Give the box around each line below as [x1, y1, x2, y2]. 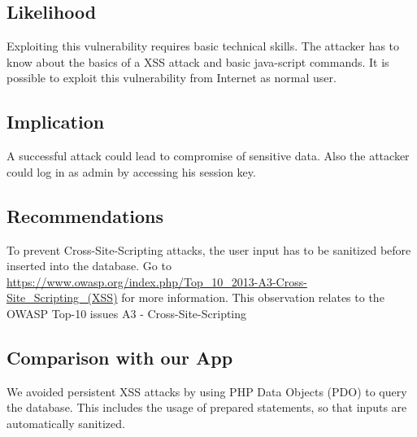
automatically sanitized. [7, 414, 125, 431]
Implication [7, 109, 105, 134]
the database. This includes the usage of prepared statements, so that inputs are [7, 399, 407, 416]
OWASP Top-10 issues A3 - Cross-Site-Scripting [7, 304, 247, 321]
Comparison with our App [7, 344, 233, 369]
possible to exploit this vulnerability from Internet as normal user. [7, 69, 337, 86]
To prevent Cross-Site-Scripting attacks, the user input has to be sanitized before [7, 241, 411, 258]
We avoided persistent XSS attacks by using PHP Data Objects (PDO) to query [7, 382, 407, 400]
